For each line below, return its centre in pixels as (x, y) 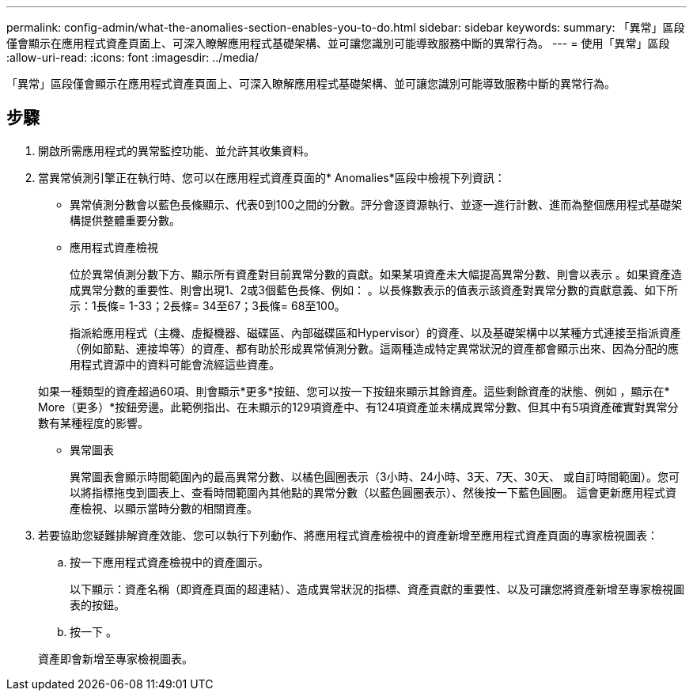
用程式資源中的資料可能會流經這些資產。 (175, 364)
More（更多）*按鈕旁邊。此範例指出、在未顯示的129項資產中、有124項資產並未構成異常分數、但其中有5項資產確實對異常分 (358, 407)
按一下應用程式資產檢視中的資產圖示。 (169, 562)
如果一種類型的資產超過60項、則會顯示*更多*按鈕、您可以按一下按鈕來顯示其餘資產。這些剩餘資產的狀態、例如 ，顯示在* (354, 391)
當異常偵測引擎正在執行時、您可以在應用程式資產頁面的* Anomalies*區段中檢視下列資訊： (272, 177)
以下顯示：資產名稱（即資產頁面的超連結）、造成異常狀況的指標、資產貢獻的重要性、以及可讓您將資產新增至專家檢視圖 (377, 589)
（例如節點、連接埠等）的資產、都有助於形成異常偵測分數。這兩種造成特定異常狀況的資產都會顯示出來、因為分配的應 (374, 348)
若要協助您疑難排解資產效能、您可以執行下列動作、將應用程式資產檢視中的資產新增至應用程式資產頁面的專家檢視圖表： (348, 535)
